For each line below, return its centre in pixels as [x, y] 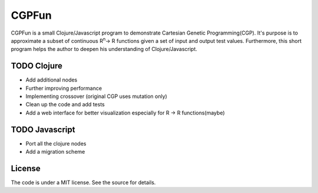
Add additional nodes [52, 80]
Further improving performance [64, 88]
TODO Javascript [43, 129]
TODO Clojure [37, 66]
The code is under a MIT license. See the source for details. [83, 182]
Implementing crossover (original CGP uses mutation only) [96, 96]
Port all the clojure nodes [56, 143]
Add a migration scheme [55, 152]
